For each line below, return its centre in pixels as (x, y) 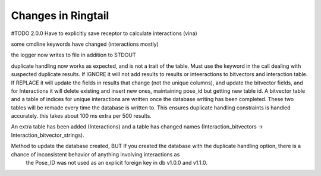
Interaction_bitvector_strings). (48, 135)
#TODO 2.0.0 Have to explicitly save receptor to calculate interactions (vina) (104, 33)
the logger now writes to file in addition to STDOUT (73, 55)
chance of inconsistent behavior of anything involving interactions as (95, 154)
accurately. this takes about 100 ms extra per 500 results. (81, 116)
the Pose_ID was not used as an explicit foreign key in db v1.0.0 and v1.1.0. (117, 163)
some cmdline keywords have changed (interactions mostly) (85, 44)
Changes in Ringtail (60, 15)
